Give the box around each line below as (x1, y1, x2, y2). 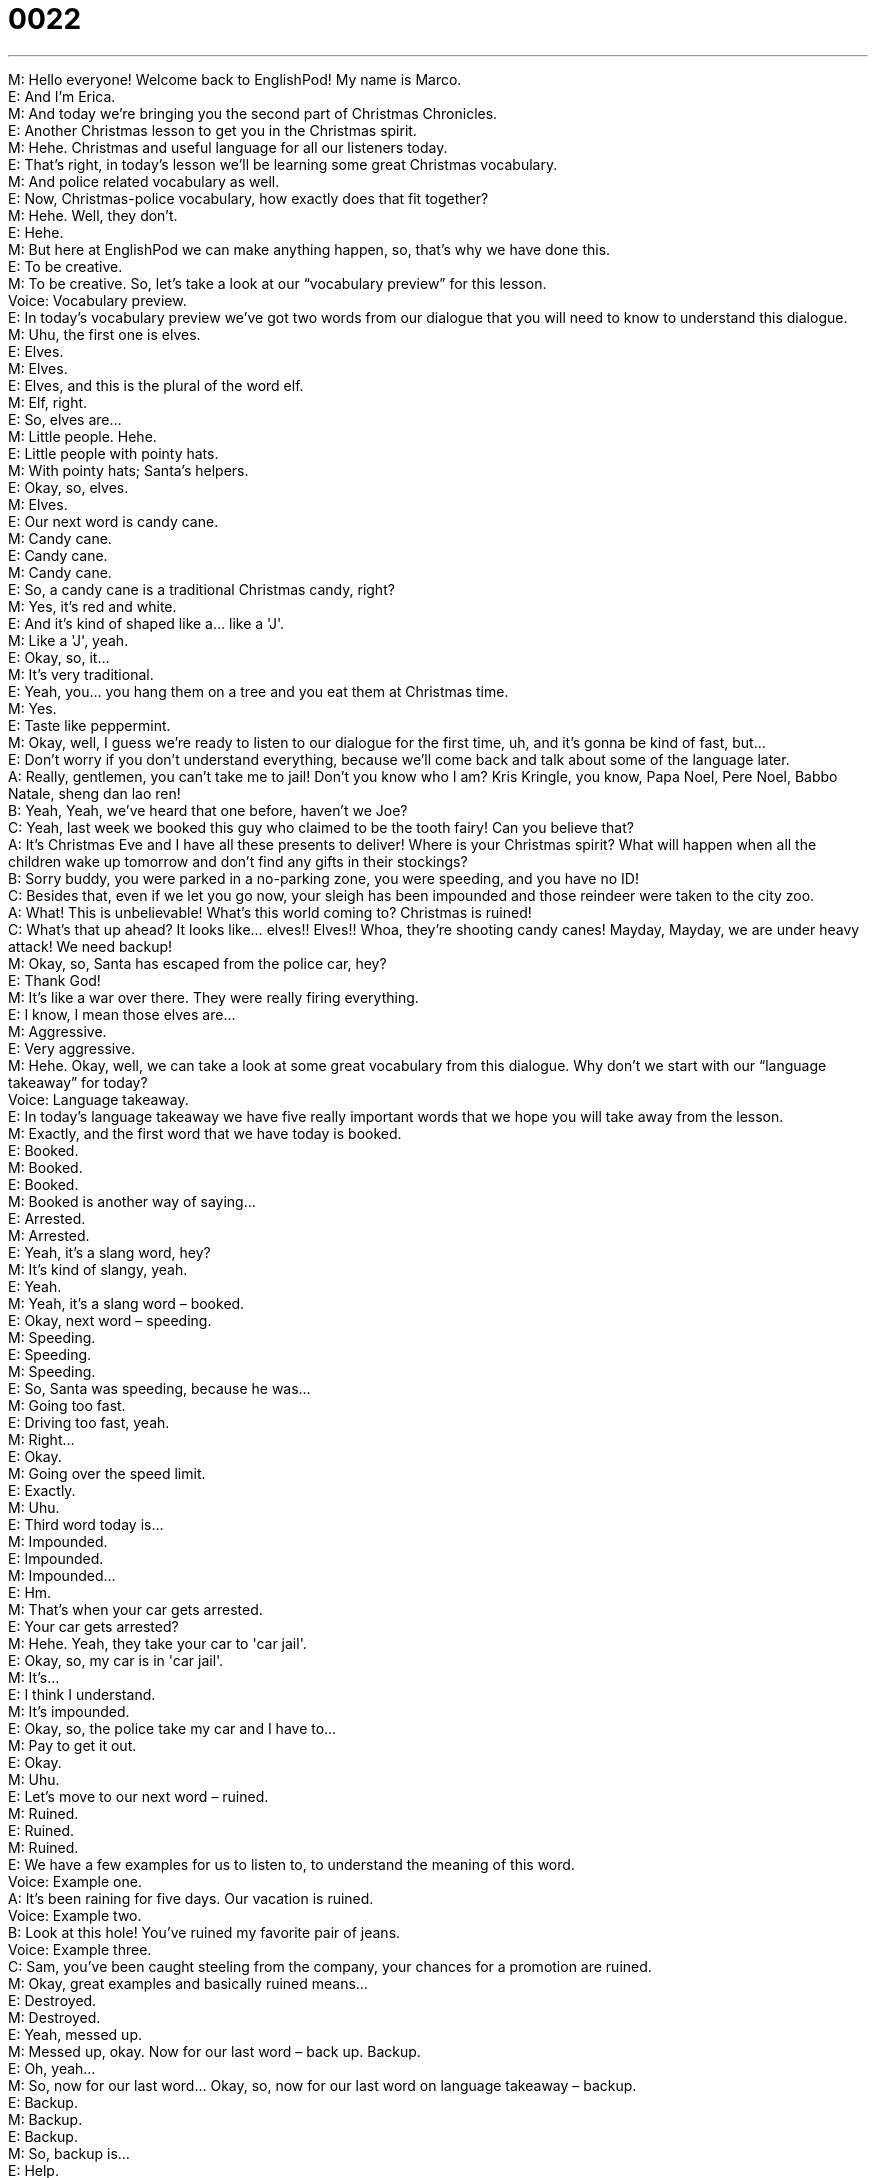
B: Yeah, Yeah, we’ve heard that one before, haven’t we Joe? (8, 801, 408, 819)
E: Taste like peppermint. (8, 716, 171, 734)
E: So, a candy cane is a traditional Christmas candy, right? (8, 580, 395, 598)
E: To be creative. (8, 257, 123, 275)
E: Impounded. (8, 1549, 104, 1567)
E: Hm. (8, 1583, 52, 1601)
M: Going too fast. (8, 1396, 126, 1414)
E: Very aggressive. (8, 1039, 135, 1057)
